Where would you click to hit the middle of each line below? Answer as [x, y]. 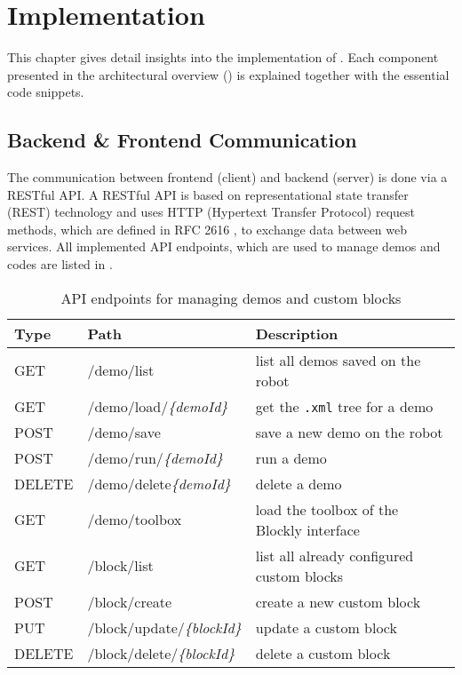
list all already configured [335, 555]
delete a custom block [323, 653]
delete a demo [299, 483]
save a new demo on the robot [349, 432]
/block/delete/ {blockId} [161, 653]
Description [297, 333]
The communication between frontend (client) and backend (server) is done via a [227, 177]
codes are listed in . [60, 264]
